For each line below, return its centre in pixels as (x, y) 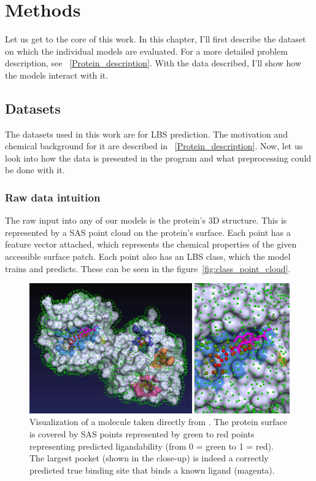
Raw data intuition (53, 197)
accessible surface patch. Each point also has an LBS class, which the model (148, 256)
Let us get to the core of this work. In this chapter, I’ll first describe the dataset (156, 39)
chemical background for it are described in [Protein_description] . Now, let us (154, 146)
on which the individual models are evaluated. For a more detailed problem (146, 51)
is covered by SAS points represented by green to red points (142, 434)
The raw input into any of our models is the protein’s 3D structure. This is (146, 220)
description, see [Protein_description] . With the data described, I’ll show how (153, 63)
